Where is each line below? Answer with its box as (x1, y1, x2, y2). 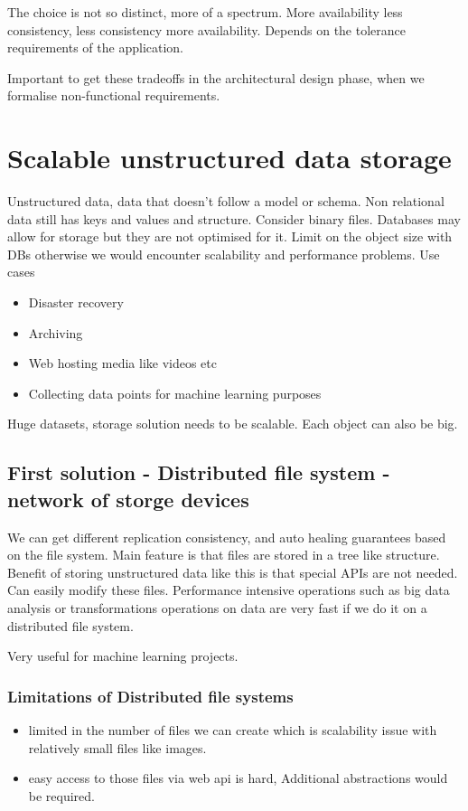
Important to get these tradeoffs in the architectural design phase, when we (7, 68, 425, 87)
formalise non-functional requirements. (7, 86, 220, 105)
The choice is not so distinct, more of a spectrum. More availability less (7, 3, 403, 21)
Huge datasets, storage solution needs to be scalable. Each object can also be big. (7, 414, 458, 433)
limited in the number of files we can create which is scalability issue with (28, 721, 437, 739)
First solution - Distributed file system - (7, 458, 390, 486)
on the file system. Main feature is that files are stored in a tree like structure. (7, 545, 440, 564)
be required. (28, 786, 96, 805)
